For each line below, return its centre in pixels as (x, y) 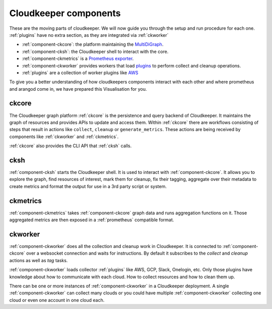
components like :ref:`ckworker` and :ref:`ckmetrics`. (64, 137)
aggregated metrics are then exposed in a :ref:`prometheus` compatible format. (92, 220)
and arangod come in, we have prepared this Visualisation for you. (78, 89)
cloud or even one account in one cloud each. (57, 300)
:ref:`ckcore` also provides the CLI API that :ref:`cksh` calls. (71, 146)
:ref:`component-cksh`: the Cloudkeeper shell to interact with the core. (95, 51)
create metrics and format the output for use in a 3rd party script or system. (88, 186)
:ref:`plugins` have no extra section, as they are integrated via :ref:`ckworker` (89, 35)
